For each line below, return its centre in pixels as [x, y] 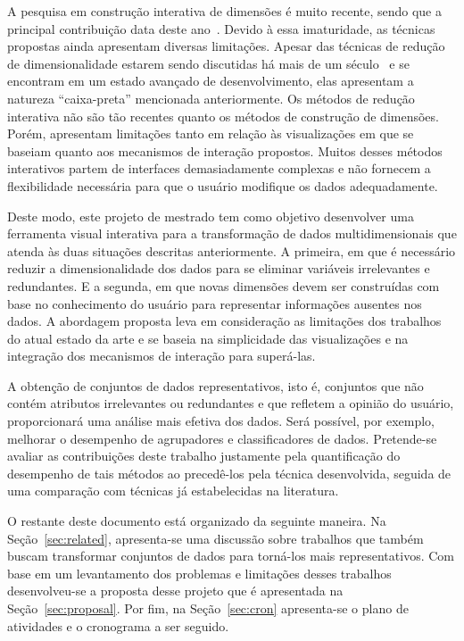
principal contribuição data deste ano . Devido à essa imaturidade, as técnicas [221, 28]
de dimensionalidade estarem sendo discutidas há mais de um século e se [208, 63]
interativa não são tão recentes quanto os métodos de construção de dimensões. [223, 116]
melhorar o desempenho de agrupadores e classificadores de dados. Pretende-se [222, 438]
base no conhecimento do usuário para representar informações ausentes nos [215, 303]
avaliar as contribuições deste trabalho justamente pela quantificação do [204, 456]
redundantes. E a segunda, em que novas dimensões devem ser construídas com [224, 285]
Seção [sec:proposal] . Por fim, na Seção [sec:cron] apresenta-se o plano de [208, 608]
